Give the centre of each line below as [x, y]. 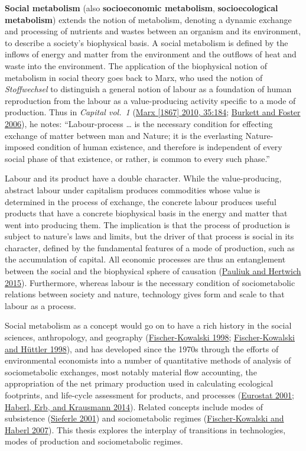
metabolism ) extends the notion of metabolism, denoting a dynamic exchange [148, 19]
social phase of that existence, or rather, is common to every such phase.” [137, 158]
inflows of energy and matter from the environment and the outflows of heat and [151, 54]
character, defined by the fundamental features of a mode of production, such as [150, 247]
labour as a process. [40, 305]
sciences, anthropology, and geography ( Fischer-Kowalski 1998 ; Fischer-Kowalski [150, 337]
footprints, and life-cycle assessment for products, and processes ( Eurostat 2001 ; [150, 395]
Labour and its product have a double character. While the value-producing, [143, 178]
